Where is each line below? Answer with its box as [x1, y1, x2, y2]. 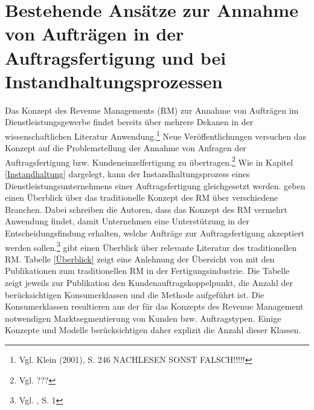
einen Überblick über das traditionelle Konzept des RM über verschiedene [5, 191, 278, 204]
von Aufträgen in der [5, 21, 184, 46]
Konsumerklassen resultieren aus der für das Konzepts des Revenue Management [5, 300, 304, 313]
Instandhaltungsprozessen [5, 68, 223, 93]
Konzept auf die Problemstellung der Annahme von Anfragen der [5, 142, 246, 154]
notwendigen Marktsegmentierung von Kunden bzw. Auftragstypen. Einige [5, 311, 281, 324]
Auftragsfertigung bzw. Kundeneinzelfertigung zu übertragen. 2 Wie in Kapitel [5, 154, 293, 168]
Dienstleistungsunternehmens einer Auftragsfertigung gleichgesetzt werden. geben [5, 179, 306, 192]
